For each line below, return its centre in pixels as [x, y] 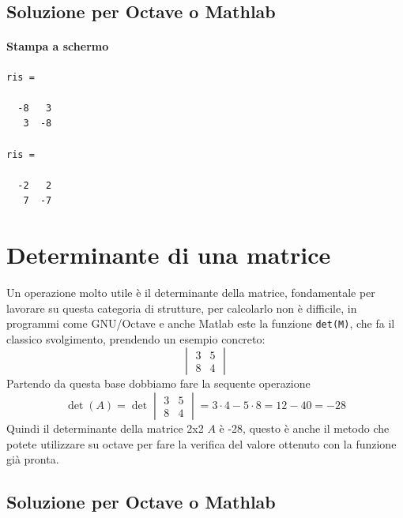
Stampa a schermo [58, 46]
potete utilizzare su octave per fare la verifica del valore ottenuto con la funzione [201, 443]
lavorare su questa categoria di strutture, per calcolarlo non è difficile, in [182, 308]
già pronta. [33, 459]
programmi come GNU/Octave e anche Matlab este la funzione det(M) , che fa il [201, 323]
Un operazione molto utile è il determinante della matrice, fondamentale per [191, 293]
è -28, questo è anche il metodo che [304, 428]
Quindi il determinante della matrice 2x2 [105, 428]
